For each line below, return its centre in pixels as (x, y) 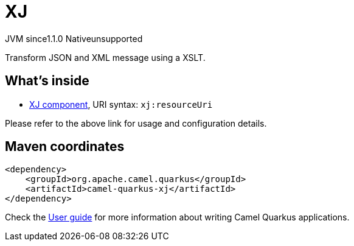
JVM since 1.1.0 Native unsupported (74, 38)
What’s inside (47, 81)
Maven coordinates (65, 147)
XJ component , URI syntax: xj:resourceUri (121, 104)
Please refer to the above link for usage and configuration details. (136, 123)
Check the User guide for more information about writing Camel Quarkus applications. (177, 217)
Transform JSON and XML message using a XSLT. (105, 57)
